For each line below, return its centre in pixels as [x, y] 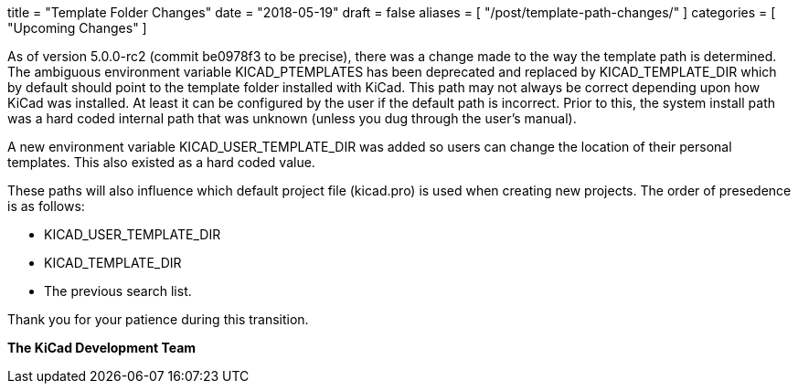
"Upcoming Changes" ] [77, 28]
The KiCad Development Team [102, 348]
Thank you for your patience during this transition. [158, 319]
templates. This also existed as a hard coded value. [161, 162]
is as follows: [46, 206]
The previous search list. [118, 291]
